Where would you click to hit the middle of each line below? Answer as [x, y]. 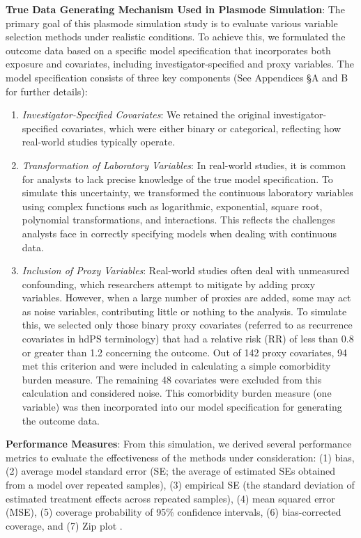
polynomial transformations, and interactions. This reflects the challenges [178, 220]
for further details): [47, 91]
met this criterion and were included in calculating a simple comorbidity [176, 366]
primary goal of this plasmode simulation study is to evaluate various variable [172, 23]
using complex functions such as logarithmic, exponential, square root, [172, 206]
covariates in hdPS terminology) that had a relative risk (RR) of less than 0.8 [188, 339]
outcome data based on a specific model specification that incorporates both [168, 50]
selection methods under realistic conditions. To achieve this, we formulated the [176, 37]
